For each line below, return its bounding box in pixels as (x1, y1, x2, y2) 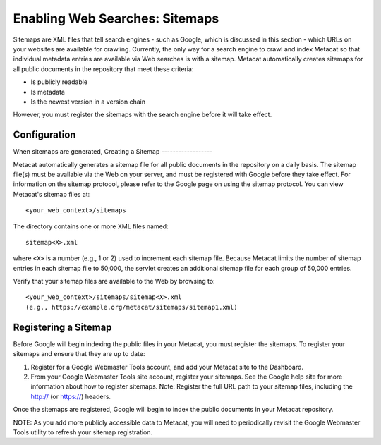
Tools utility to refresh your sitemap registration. (13, 427, 153, 437)
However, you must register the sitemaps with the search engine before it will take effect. (13, 110, 272, 119)
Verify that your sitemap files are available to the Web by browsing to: (13, 277, 215, 286)
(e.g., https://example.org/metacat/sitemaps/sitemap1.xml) (25, 303, 238, 311)
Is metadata (30, 87, 65, 96)
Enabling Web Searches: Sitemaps (13, 11, 219, 26)
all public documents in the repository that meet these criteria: (13, 64, 194, 73)
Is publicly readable (30, 78, 88, 86)
